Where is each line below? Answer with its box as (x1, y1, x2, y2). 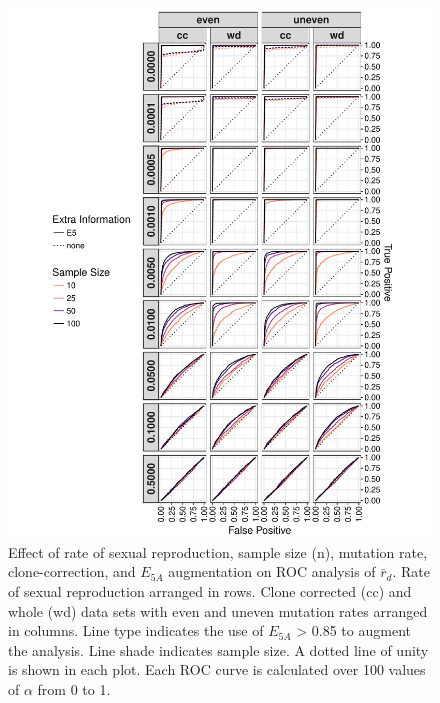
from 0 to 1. (37, 678, 111, 699)
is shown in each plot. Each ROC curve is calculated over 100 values (8, 659, 426, 680)
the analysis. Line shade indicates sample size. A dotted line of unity (8, 639, 429, 660)
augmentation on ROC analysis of (168, 561, 376, 582)
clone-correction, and (8, 561, 136, 582)
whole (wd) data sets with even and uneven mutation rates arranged (8, 600, 428, 621)
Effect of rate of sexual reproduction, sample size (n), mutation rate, (8, 541, 428, 562)
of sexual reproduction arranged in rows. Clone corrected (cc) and (8, 580, 412, 601)
